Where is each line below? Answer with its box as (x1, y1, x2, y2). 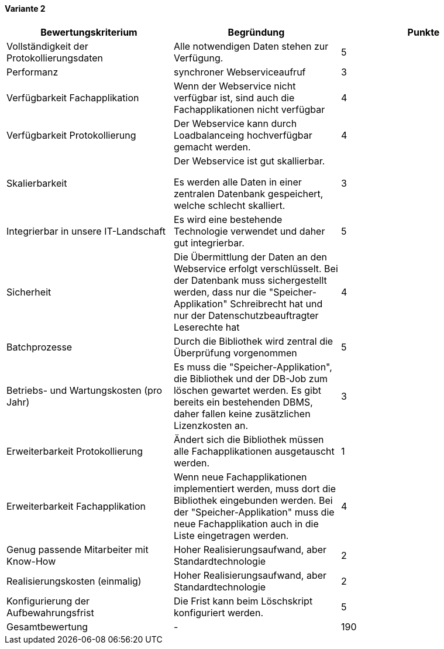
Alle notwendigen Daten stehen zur (173, 40, 329, 52)
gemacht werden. (173, 140, 251, 153)
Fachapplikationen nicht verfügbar (173, 103, 325, 115)
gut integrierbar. (173, 236, 245, 249)
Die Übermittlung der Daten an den (173, 250, 328, 263)
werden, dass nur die (173, 286, 267, 298)
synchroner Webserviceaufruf (173, 66, 306, 78)
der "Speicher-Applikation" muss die (173, 506, 335, 518)
